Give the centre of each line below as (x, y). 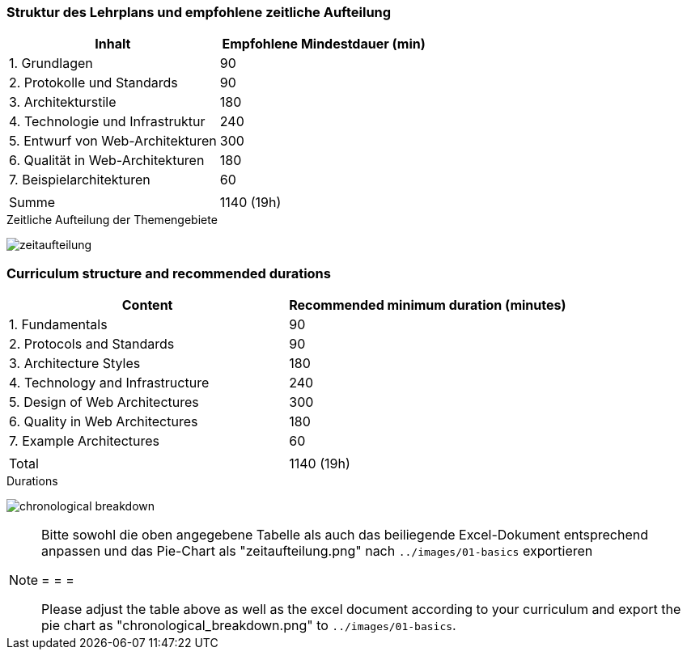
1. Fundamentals (58, 325)
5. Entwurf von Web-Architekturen (113, 141)
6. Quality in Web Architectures (104, 422)
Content (147, 305)
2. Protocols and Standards (92, 344)
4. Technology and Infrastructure (109, 383)
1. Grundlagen (51, 63)
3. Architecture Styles (75, 364)
